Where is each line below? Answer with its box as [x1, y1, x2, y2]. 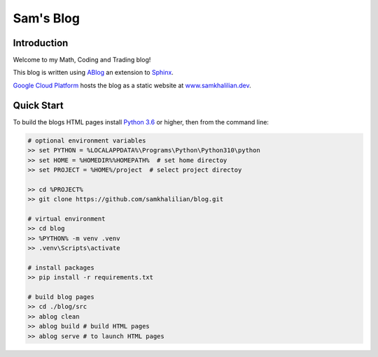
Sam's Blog [13, 10, 80, 26]
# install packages [27, 263, 94, 272]
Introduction [13, 37, 69, 49]
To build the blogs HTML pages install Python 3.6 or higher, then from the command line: [13, 117, 269, 126]
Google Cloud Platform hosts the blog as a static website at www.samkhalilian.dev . [13, 81, 251, 89]
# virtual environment [27, 214, 106, 223]
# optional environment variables [27, 136, 146, 145]
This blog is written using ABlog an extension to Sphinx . [13, 68, 174, 77]
